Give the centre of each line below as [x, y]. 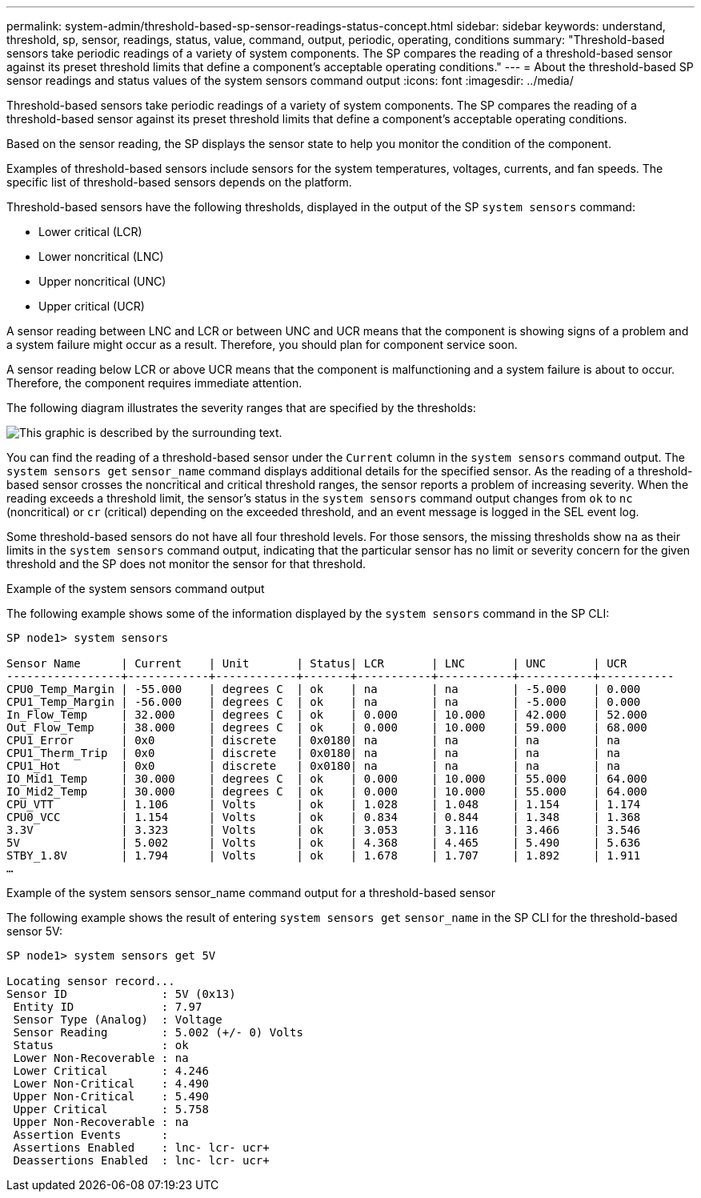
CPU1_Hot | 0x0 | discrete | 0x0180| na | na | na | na [314, 766]
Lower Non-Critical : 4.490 [111, 1084]
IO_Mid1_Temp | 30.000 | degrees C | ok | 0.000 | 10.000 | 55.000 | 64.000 [327, 779]
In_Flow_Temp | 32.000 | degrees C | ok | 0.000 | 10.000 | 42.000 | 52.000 [327, 715]
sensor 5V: [34, 931]
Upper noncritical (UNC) [102, 281]
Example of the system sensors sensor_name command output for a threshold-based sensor [251, 893]
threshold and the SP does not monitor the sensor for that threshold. [186, 564]
